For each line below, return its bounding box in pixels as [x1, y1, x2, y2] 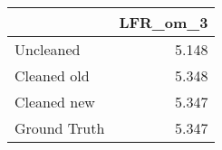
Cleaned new [14, 91, 95, 112]
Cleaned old [14, 65, 90, 86]
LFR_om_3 [119, 12, 208, 33]
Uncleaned [14, 39, 81, 60]
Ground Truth [14, 117, 105, 138]
